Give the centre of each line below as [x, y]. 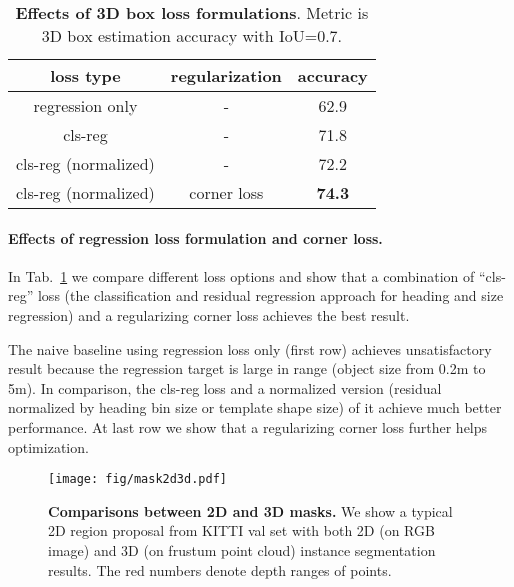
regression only [85, 105]
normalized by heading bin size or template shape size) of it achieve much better [255, 407]
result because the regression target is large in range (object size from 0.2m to [247, 368]
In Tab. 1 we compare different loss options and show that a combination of [241, 275]
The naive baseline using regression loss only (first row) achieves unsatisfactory [250, 348]
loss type [85, 75]
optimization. [48, 446]
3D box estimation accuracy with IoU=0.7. [192, 35]
